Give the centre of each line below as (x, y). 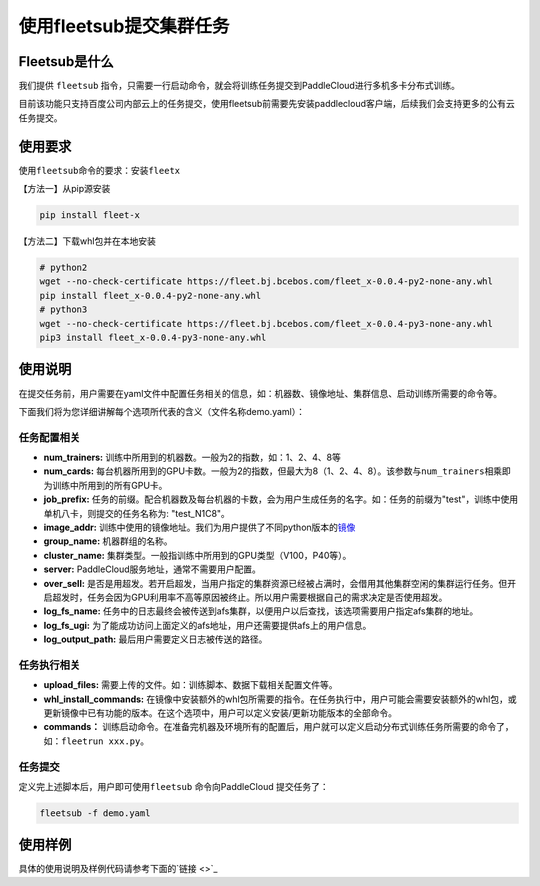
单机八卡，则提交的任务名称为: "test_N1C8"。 (136, 513)
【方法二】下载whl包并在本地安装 (87, 241)
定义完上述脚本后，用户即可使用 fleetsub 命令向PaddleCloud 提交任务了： (173, 786)
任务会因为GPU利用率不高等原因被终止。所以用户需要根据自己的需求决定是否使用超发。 (267, 597)
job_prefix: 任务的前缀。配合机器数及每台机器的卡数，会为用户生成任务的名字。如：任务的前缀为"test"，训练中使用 (281, 499)
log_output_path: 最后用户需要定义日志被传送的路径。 (155, 639)
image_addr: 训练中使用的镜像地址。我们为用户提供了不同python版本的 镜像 (199, 527)
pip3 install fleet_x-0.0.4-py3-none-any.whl (153, 338)
